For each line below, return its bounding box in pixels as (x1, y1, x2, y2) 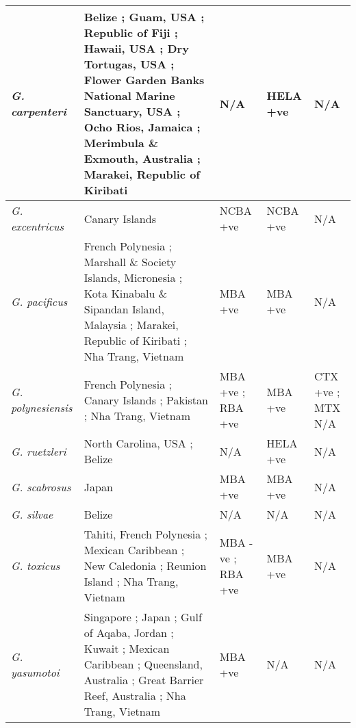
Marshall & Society (84, 254, 177, 270)
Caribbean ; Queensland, (84, 656, 203, 672)
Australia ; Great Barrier (84, 672, 204, 688)
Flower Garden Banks (84, 72, 205, 88)
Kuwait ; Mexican (84, 640, 170, 656)
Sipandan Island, (84, 301, 164, 317)
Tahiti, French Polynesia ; (84, 526, 207, 542)
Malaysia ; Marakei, (84, 317, 179, 333)
